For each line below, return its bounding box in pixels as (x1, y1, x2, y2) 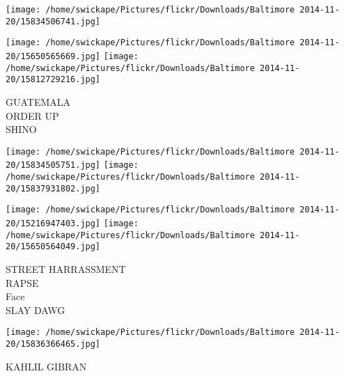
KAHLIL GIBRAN (6, 359, 87, 373)
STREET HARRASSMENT (6, 261, 126, 276)
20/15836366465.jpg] (6, 339, 101, 349)
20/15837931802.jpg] (6, 183, 101, 194)
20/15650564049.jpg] (6, 242, 101, 252)
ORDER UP (6, 108, 59, 123)
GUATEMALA (6, 94, 71, 109)
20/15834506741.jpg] (6, 16, 101, 26)
